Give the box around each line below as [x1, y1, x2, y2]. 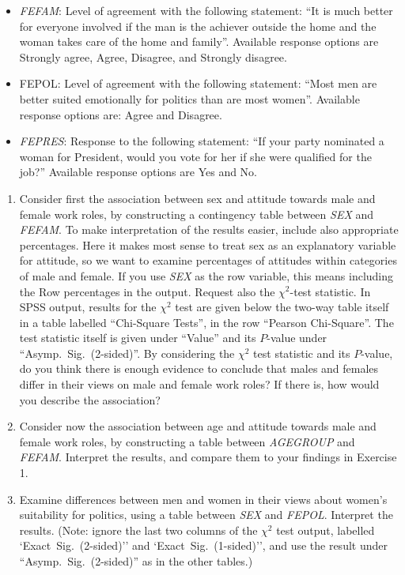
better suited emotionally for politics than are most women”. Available [19, 90, 360, 107]
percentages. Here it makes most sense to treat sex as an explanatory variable [19, 236, 396, 253]
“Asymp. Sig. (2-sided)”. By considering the [19, 344, 235, 361]
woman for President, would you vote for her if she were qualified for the [19, 148, 372, 164]
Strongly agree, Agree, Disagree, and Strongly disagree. [19, 48, 287, 65]
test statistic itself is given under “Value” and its [19, 329, 256, 346]
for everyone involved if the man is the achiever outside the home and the [19, 17, 377, 34]
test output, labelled [276, 521, 375, 538]
